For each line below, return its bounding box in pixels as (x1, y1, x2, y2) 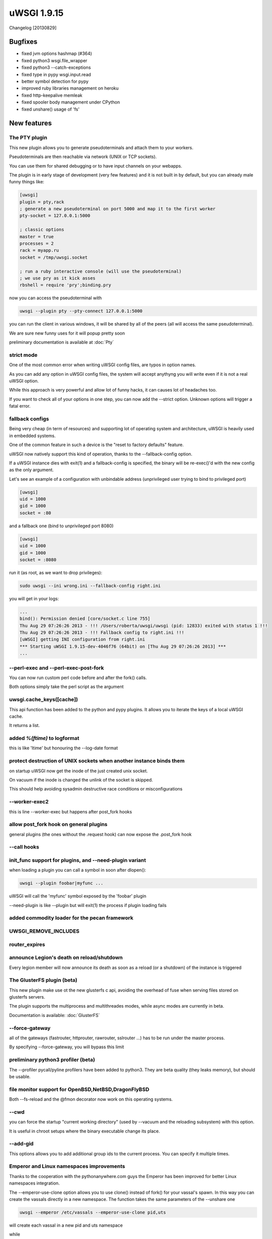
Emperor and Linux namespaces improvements (9, 1163, 125, 1170)
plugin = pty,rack (19, 199, 64, 205)
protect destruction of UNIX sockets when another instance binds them (9, 757, 185, 764)
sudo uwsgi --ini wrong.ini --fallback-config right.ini (19, 583, 161, 588)
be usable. (9, 1073, 31, 1079)
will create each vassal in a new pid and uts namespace (9, 1222, 123, 1228)
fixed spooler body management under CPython (21, 99, 120, 105)
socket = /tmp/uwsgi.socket (19, 254, 88, 260)
